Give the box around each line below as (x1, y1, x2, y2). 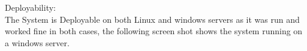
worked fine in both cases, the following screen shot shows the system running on (5, 25, 303, 37)
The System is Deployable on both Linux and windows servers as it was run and (5, 13, 300, 25)
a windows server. (5, 36, 70, 49)
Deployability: (5, 1, 56, 13)
